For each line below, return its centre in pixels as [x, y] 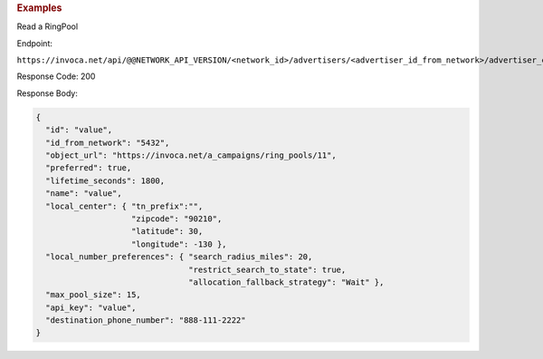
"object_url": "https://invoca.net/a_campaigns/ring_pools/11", [191, 155]
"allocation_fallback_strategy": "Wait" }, [286, 282]
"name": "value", [84, 194]
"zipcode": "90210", [177, 218]
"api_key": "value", [91, 307]
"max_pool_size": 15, [94, 295]
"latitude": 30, [167, 232]
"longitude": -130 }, [179, 244]
